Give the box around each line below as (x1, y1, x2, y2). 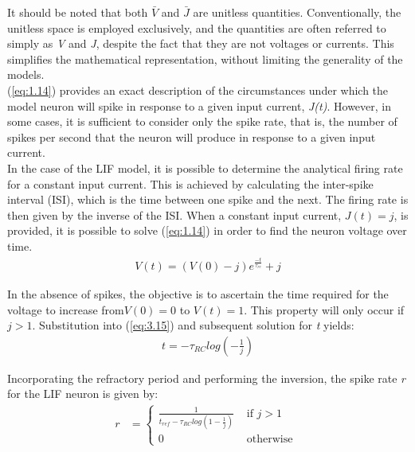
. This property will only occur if (244, 301, 405, 318)
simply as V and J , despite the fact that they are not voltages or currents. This (7, 35, 394, 52)
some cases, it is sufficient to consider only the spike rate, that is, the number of (7, 113, 397, 130)
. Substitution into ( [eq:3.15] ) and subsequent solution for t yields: (32, 317, 354, 333)
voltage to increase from (7, 301, 124, 318)
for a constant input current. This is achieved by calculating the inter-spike (7, 175, 374, 192)
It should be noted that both (7, 4, 148, 20)
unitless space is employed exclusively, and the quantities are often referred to (7, 19, 386, 36)
